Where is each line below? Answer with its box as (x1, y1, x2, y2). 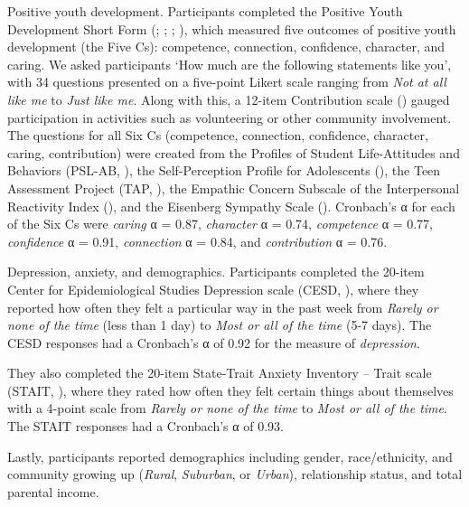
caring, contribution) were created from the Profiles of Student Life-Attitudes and (7, 143, 460, 162)
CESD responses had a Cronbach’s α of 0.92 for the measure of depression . (7, 333, 420, 352)
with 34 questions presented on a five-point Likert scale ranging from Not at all (7, 72, 446, 91)
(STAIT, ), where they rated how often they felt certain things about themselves (7, 380, 454, 399)
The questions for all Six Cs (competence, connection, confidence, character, (7, 126, 428, 145)
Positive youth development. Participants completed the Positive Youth (7, 2, 403, 20)
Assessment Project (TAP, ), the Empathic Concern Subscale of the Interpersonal (7, 178, 460, 197)
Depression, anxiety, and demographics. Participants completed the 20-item (7, 262, 425, 281)
